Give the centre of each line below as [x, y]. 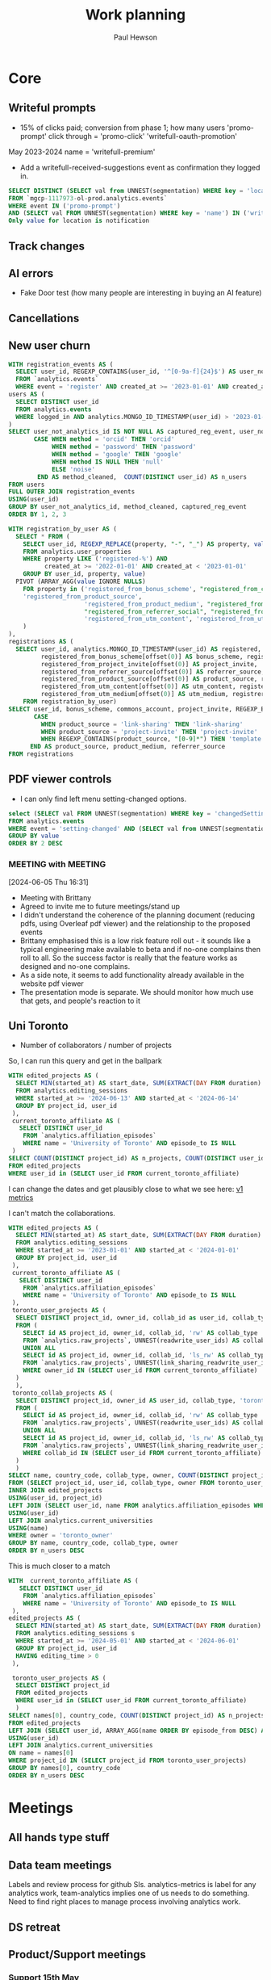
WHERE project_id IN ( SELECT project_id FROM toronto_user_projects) [128, 1761]
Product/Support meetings [77, 1955]
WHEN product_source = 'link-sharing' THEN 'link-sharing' [142, 724]
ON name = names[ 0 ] [41, 1753]
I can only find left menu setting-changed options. [103, 799]
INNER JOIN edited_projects [56, 1491]
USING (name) [28, 1528]
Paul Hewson [135, 37]
